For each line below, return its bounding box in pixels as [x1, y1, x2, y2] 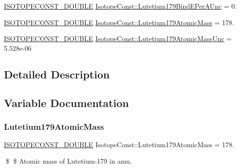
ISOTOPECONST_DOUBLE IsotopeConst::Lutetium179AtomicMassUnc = [4, 33, 232, 44]
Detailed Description [4, 66, 110, 81]
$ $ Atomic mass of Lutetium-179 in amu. [5, 155, 132, 166]
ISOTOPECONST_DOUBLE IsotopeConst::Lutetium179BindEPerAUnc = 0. [4, 1, 237, 11]
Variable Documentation [4, 95, 129, 110]
